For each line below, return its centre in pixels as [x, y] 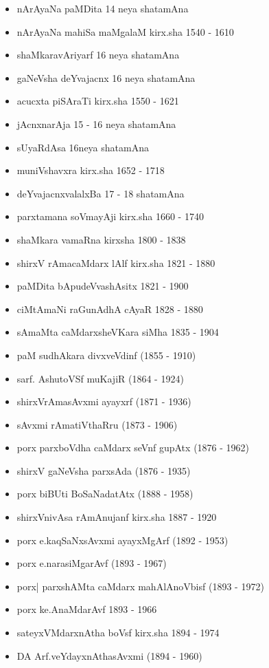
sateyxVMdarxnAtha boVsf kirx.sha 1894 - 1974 [118, 633]
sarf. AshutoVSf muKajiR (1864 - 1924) [100, 378]
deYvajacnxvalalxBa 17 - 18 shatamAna [101, 193]
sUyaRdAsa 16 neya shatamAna [83, 147]
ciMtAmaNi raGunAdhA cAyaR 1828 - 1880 [110, 309]
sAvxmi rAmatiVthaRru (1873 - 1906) [97, 424]
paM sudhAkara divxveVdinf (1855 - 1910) [106, 355]
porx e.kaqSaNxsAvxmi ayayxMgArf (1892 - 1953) [122, 540]
